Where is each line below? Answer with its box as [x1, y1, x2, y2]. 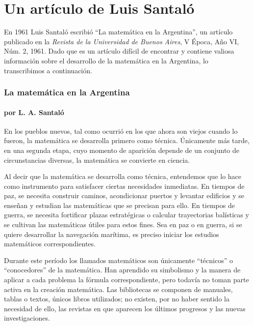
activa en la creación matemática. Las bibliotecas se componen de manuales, [4, 284, 233, 294]
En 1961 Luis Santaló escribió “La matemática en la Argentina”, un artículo [4, 27, 233, 37]
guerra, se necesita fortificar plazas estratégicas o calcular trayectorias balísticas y [4, 209, 249, 220]
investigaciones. [4, 313, 50, 323]
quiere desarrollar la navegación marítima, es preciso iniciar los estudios [4, 229, 219, 239]
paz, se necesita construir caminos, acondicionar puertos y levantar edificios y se [4, 190, 244, 201]
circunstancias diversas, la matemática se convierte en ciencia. [4, 154, 190, 165]
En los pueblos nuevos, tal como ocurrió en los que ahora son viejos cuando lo [4, 125, 238, 136]
